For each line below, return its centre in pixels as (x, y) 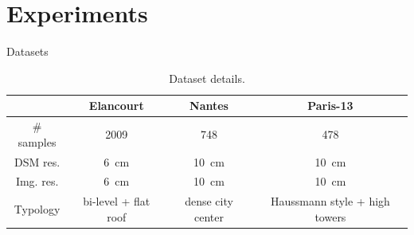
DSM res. (37, 161)
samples (37, 141)
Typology (37, 209)
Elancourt (116, 106)
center (209, 216)
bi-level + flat (117, 201)
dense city (209, 201)
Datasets (27, 51)
